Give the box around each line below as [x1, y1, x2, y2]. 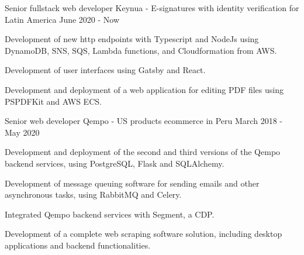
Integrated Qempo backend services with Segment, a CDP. [5, 208, 215, 220]
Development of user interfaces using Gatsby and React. [5, 64, 206, 76]
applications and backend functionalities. [5, 239, 151, 251]
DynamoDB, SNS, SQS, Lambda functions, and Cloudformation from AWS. [5, 44, 277, 56]
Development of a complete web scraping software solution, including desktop [5, 228, 282, 240]
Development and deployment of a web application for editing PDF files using [5, 83, 284, 95]
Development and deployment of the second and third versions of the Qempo [5, 146, 281, 158]
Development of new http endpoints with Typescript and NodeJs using [5, 33, 259, 45]
